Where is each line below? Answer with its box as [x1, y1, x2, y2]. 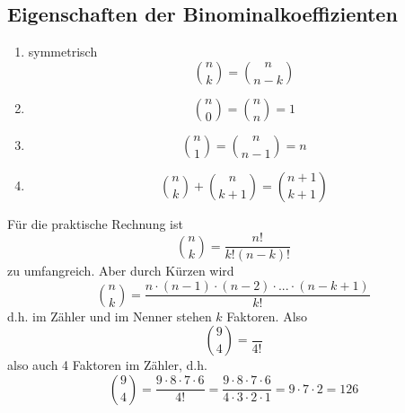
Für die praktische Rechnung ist [7, 214, 183, 233]
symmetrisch [28, 42, 98, 61]
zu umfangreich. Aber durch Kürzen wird [7, 261, 234, 280]
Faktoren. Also [226, 306, 308, 325]
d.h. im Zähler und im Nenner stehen [7, 306, 212, 325]
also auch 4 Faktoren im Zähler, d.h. [7, 356, 207, 374]
